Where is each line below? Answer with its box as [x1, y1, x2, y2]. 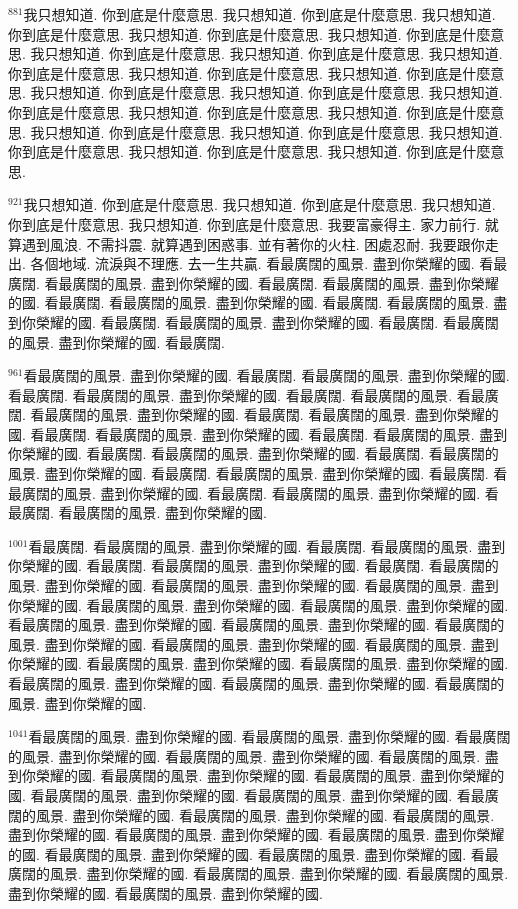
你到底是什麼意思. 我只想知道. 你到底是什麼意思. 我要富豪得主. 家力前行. [8, 213, 481, 234]
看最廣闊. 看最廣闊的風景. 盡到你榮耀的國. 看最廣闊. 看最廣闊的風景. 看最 [8, 384, 485, 405]
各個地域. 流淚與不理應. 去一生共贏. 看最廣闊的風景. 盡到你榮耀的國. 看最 [30, 253, 508, 274]
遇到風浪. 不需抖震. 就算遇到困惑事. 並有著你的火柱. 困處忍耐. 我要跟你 [21, 233, 485, 254]
